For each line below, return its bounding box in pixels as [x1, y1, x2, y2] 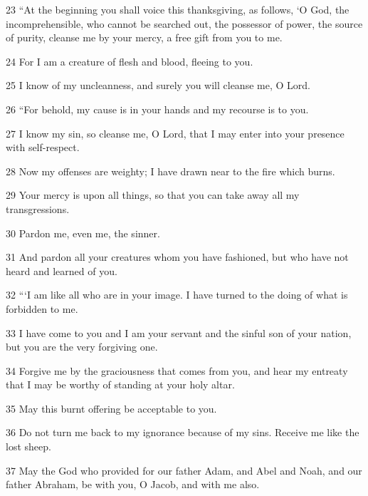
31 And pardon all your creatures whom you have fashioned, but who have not [6, 249, 349, 264]
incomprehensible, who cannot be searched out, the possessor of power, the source [6, 16, 363, 31]
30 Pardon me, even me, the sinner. [6, 225, 160, 240]
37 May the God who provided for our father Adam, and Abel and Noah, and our [6, 463, 362, 477]
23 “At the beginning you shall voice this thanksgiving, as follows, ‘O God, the [6, 2, 349, 16]
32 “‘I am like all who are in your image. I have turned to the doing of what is [6, 287, 348, 302]
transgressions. [6, 201, 70, 216]
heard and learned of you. [6, 263, 117, 278]
